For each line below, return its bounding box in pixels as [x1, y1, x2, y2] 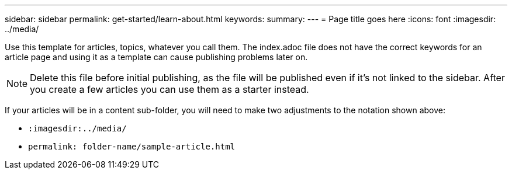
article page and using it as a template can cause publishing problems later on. [5, 52, 308, 62]
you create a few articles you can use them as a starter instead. [30, 83, 309, 95]
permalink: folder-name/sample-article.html [28, 142, 236, 151]
